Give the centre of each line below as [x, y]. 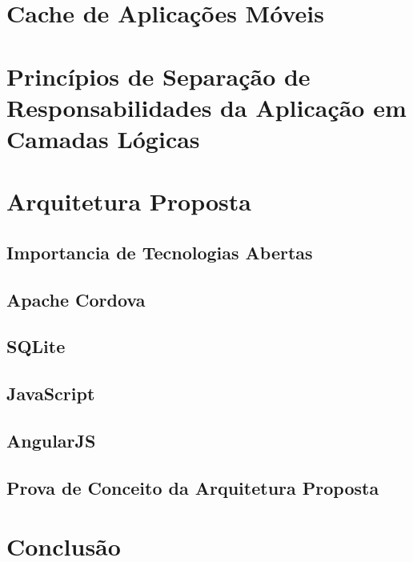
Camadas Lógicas [103, 138]
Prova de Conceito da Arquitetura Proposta [193, 487]
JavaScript [51, 393]
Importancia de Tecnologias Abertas [160, 252]
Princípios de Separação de [158, 76]
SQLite [36, 346]
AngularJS [51, 441]
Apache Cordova [76, 299]
